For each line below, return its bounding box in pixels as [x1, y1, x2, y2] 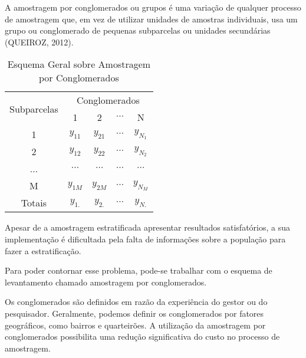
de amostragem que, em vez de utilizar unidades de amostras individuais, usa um [5, 12, 298, 25]
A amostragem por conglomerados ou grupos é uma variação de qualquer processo [5, 1, 301, 13]
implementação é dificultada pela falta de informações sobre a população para [5, 232, 286, 245]
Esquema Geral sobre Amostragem [7, 57, 151, 71]
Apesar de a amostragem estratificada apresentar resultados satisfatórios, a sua [5, 221, 291, 234]
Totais [21, 196, 47, 210]
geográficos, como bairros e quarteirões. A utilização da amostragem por [5, 318, 266, 331]
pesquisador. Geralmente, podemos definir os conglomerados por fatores [5, 307, 264, 319]
